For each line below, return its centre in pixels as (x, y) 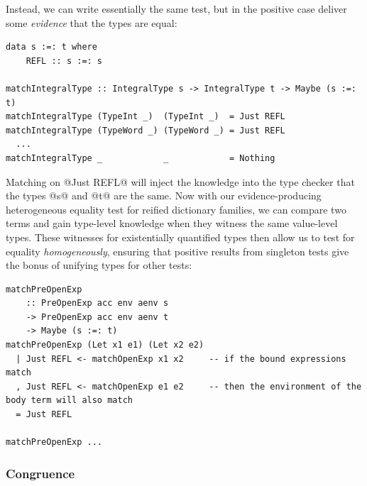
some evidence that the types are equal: (92, 22)
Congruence (40, 473)
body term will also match (69, 401)
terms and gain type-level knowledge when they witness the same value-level (172, 223)
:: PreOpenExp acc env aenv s (97, 303)
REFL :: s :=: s (64, 61)
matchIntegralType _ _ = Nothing (141, 158)
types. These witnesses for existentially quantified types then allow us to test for (180, 237)
